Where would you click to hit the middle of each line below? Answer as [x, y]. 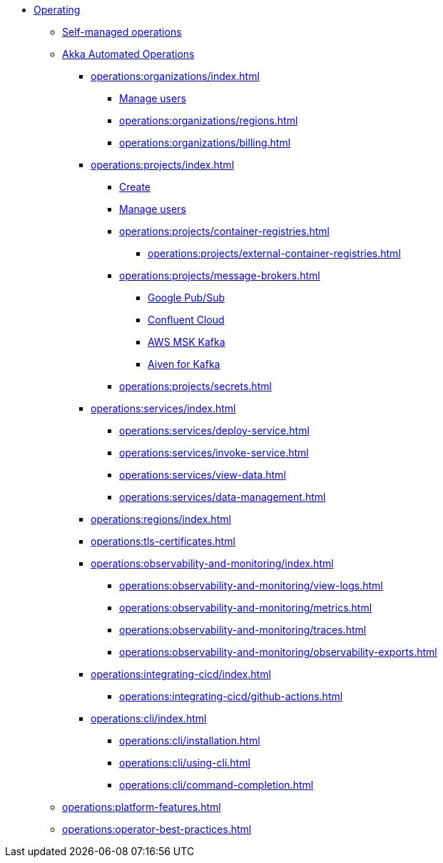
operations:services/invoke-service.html [214, 453]
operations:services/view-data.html [203, 475]
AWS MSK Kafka [187, 342]
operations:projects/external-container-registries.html [274, 253]
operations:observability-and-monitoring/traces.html [243, 630]
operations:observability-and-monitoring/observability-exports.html [278, 652]
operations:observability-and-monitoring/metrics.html [246, 608]
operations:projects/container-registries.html [224, 231]
